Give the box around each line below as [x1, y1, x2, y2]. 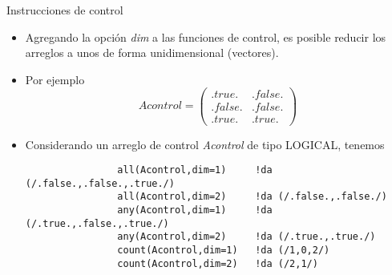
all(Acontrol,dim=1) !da [117, 164, 273, 176]
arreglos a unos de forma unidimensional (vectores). [25, 44, 279, 61]
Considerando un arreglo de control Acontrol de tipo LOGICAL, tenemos [25, 135, 385, 152]
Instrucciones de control [6, 2, 123, 18]
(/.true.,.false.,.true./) [25, 217, 169, 229]
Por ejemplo [25, 71, 85, 87]
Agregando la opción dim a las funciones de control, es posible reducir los [25, 28, 386, 45]
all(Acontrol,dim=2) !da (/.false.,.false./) [117, 191, 387, 203]
